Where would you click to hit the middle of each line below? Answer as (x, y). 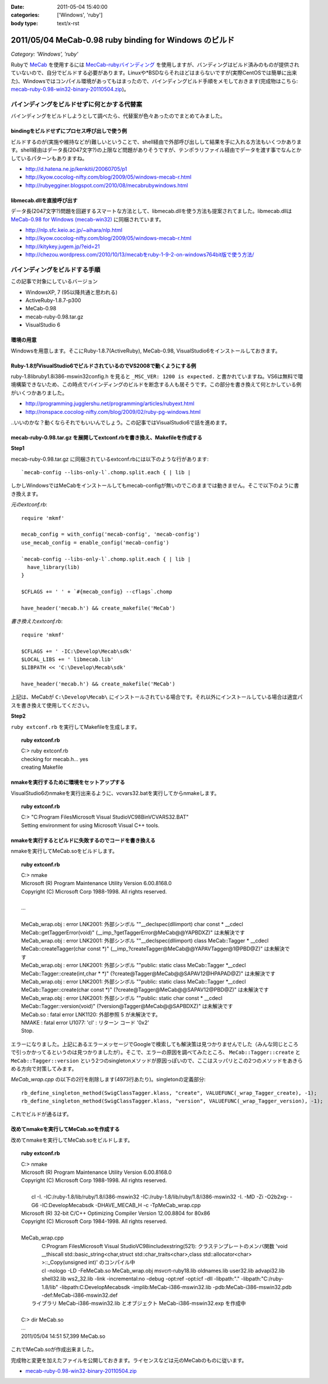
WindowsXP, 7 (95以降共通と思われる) (72, 292)
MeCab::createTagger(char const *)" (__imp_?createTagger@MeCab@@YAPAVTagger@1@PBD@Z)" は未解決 (153, 949)
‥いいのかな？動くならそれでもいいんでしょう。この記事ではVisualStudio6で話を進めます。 (120, 422)
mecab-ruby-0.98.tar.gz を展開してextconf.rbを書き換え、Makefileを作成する (107, 437)
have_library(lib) (53, 567)
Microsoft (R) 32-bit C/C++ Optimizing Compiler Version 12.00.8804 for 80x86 (116, 1213)
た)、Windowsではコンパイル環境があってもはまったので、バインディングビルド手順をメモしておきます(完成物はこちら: (154, 81)
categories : (25, 15)
